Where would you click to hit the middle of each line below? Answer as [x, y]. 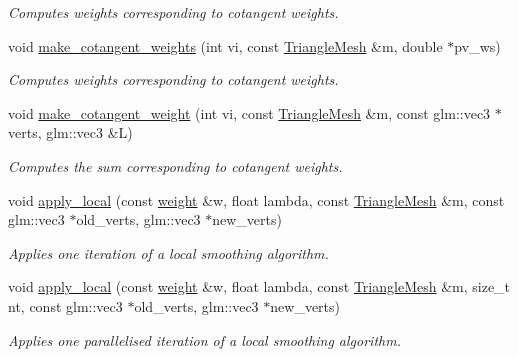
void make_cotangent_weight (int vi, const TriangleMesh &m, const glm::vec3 [249, 112]
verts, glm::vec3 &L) [70, 132]
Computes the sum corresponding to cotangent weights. [175, 165]
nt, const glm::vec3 [65, 305]
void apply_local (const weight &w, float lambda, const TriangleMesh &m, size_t [259, 286]
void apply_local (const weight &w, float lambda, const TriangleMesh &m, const [256, 199]
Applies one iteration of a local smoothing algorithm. [168, 252]
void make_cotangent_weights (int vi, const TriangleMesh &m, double [225, 45]
